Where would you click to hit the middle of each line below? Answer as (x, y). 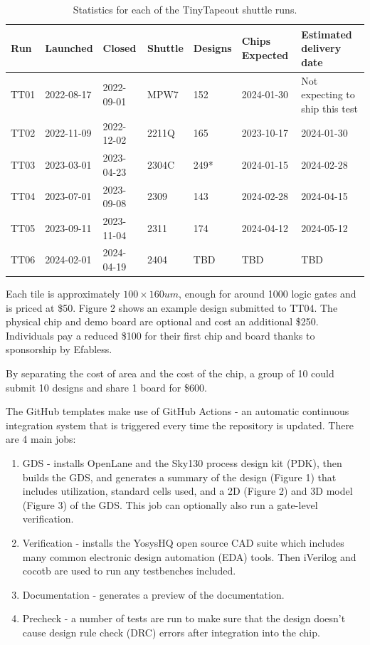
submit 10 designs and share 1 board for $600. (106, 387)
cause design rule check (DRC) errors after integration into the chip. (171, 632)
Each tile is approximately (63, 294)
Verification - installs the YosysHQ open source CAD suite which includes (183, 542)
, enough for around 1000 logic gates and (268, 294)
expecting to (328, 94)
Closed (120, 48)
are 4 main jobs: (41, 439)
